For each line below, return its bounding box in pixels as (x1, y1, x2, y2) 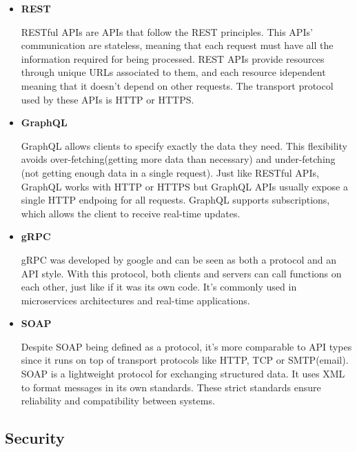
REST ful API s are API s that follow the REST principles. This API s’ (21, 24, 313, 39)
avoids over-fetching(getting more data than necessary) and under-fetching (21, 152, 336, 166)
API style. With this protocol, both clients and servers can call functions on (21, 266, 342, 280)
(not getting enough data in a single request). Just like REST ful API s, (21, 165, 319, 179)
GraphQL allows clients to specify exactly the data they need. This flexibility (21, 138, 347, 153)
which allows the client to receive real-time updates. (21, 206, 241, 220)
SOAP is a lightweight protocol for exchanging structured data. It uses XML (21, 366, 345, 381)
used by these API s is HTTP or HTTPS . (21, 92, 194, 106)
